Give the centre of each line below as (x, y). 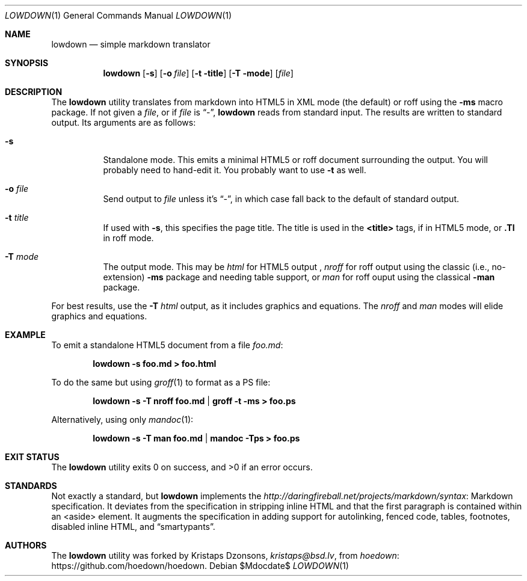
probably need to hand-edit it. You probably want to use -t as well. (235, 170)
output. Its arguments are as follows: (124, 122)
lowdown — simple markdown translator (131, 44)
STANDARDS (31, 486)
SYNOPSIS (27, 63)
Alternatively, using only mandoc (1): (122, 420)
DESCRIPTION (34, 92)
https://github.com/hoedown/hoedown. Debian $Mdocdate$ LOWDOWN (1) (200, 566)
